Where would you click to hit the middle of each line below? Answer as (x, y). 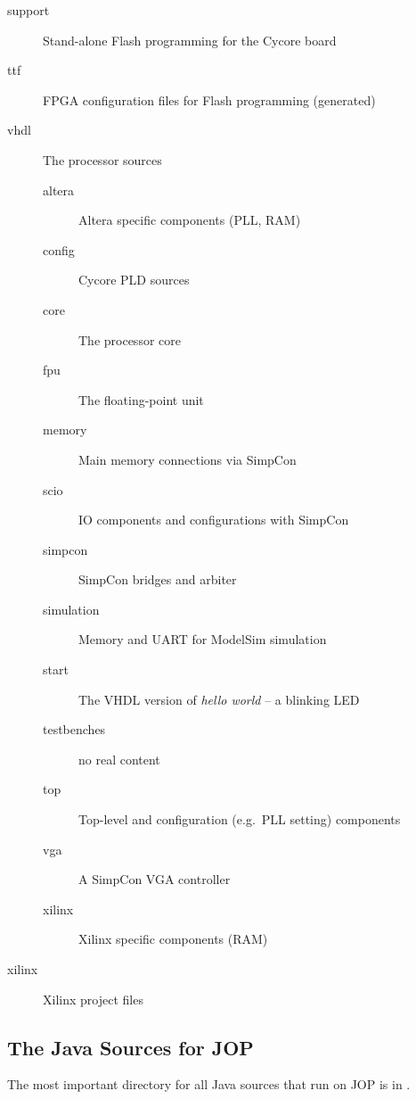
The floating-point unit (141, 399)
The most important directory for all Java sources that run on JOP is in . (209, 1084)
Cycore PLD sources (134, 280)
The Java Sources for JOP (131, 1047)
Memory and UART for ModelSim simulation (203, 639)
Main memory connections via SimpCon (188, 459)
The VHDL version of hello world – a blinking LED (219, 699)
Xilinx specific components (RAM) (173, 939)
